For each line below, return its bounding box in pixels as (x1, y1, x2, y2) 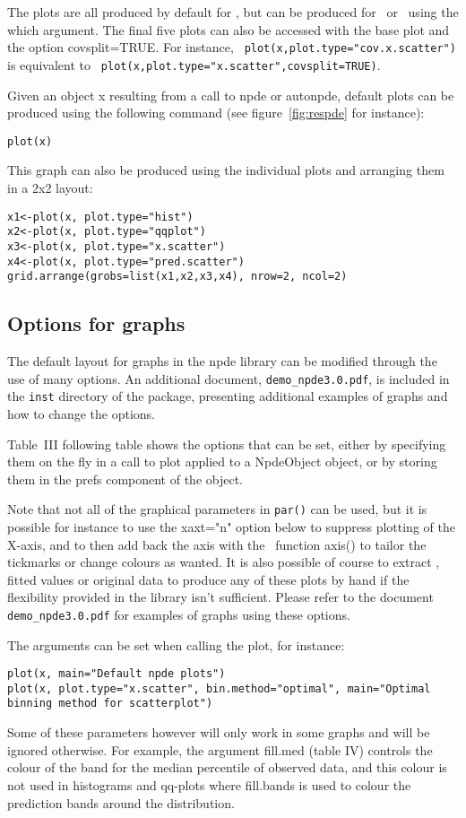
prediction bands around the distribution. (7, 793, 235, 812)
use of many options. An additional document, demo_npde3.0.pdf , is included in (7, 369, 450, 387)
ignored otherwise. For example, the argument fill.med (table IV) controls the (7, 740, 433, 759)
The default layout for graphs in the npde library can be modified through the (7, 352, 437, 370)
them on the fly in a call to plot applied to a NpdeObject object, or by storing (7, 452, 437, 471)
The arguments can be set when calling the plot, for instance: (7, 635, 345, 654)
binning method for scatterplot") (7, 697, 213, 710)
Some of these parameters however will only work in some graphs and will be (7, 723, 430, 742)
